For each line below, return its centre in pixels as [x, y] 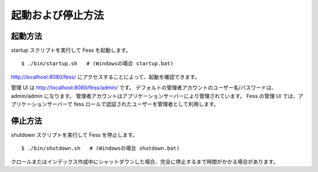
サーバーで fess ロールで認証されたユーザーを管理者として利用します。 [133, 104]
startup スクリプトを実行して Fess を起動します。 [71, 50]
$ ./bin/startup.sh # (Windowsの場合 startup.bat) [97, 64]
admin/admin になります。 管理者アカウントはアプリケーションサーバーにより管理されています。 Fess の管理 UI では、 [155, 96]
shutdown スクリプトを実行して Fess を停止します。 [74, 134]
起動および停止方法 [57, 15]
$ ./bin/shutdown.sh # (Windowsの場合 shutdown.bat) [100, 149]
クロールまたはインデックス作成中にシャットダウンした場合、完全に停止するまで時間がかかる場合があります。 [145, 161]
